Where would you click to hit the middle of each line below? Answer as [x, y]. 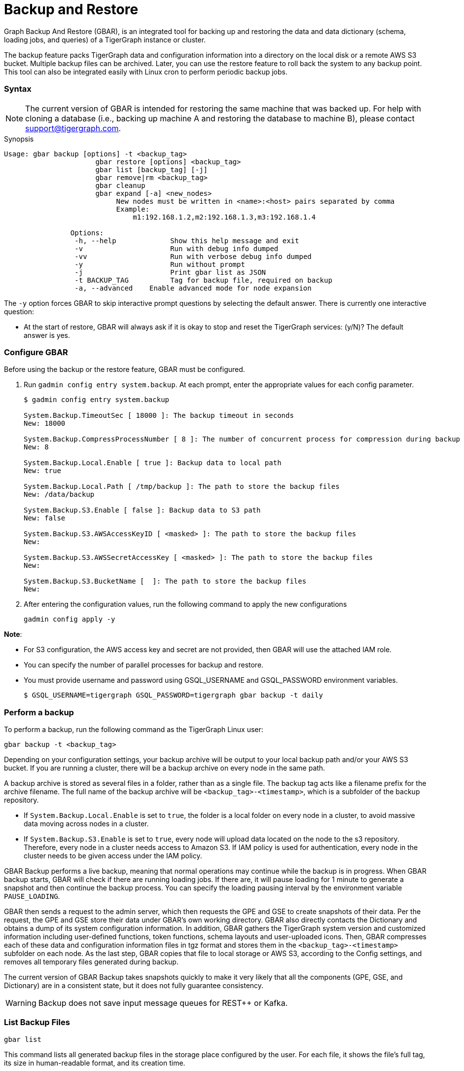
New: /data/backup [59, 495]
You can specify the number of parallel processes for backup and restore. [144, 665]
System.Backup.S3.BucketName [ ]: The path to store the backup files [165, 581]
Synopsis [19, 139]
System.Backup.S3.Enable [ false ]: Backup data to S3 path [142, 510]
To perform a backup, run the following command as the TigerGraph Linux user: [134, 729]
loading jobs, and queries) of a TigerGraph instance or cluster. [105, 39]
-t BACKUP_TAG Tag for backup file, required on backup [203, 280]
